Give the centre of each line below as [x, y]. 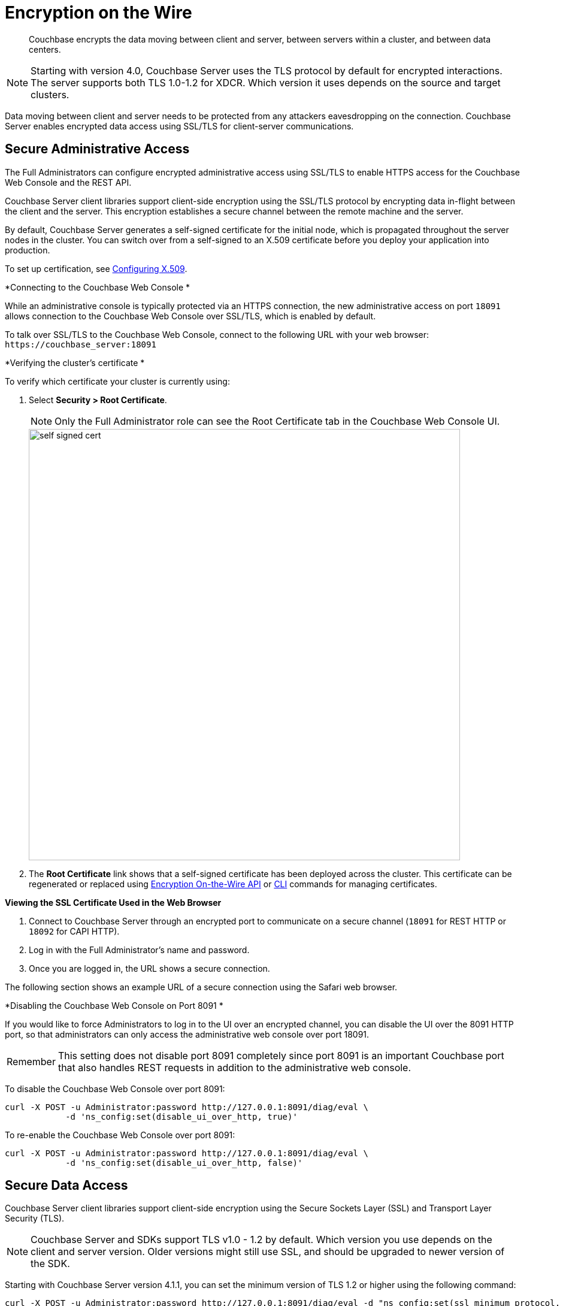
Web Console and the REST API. [68, 182]
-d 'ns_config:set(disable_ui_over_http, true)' [181, 1116]
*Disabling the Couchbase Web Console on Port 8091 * [114, 1005]
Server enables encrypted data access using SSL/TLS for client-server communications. [179, 126]
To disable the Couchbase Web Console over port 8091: [115, 1089]
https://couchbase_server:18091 [81, 344]
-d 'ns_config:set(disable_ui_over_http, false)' [184, 1163]
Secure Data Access [66, 1186]
